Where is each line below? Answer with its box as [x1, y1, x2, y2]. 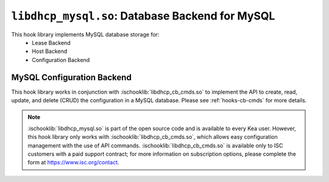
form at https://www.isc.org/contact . [27, 159, 119, 166]
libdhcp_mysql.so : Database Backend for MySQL [11, 9, 275, 23]
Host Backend [32, 47, 68, 55]
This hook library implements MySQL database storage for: [11, 30, 160, 38]
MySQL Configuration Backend [11, 72, 132, 82]
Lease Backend [32, 39, 71, 46]
